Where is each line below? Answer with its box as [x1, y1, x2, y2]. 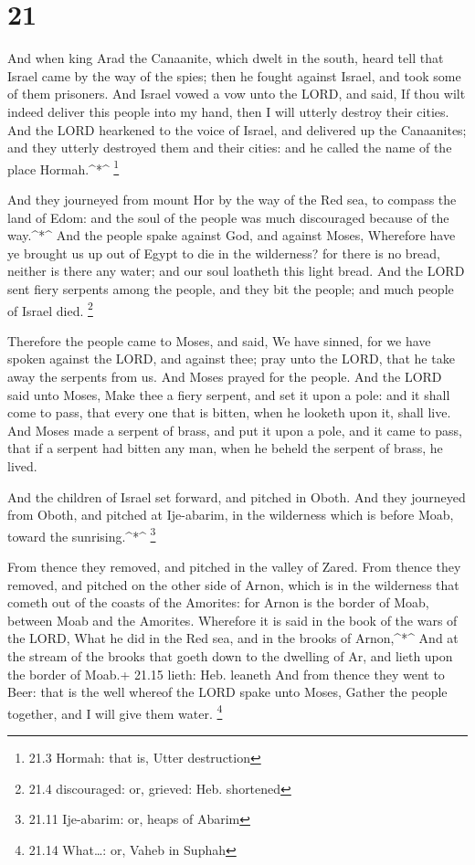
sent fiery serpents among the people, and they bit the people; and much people [7, 279, 454, 298]
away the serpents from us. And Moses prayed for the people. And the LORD [7, 366, 442, 385]
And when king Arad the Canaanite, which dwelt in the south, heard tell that [7, 48, 444, 68]
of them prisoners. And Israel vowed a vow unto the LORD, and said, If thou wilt [7, 84, 466, 103]
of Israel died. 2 [7, 298, 93, 320]
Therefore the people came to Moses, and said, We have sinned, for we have [7, 331, 431, 350]
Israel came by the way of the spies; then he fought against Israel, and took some [7, 66, 461, 85]
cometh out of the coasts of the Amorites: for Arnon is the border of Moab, [7, 593, 429, 612]
